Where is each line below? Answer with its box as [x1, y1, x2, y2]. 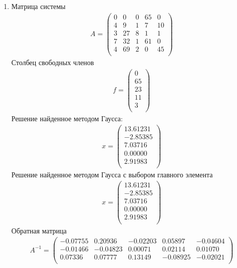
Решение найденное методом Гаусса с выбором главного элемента [11, 169, 213, 179]
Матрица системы [11, 1, 66, 11]
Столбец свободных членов [11, 57, 94, 67]
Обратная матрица [11, 225, 67, 235]
